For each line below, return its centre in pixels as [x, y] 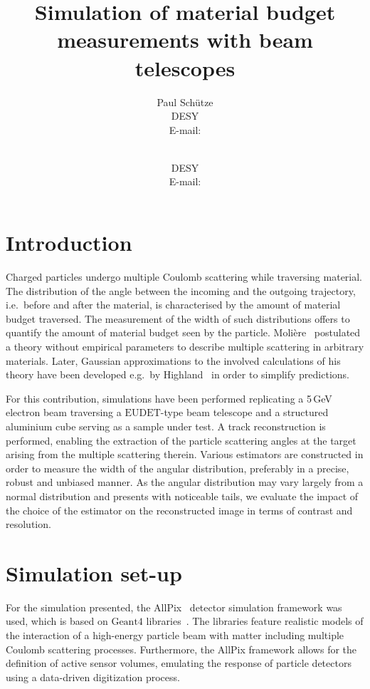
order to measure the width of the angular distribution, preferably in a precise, [178, 468]
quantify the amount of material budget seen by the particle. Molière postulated [183, 332]
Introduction [69, 243]
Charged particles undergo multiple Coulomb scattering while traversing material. [184, 276]
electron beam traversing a [64, 412]
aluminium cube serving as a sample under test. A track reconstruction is [166, 426]
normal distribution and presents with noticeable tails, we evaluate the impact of [182, 496]
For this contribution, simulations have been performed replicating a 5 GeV [169, 398]
